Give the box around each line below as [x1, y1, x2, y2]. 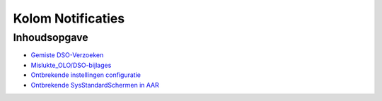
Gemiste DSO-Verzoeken [30, 51, 104, 59]
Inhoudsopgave [13, 31, 88, 44]
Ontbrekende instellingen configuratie [30, 71, 141, 79]
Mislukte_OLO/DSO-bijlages [30, 61, 112, 69]
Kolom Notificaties [13, 11, 125, 26]
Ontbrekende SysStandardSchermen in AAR [30, 81, 159, 89]
